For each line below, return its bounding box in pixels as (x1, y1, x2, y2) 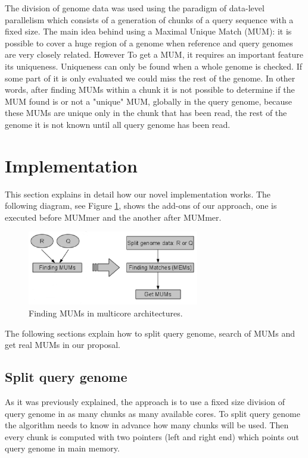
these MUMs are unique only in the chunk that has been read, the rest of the (5, 106, 287, 119)
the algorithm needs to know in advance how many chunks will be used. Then (5, 419, 289, 431)
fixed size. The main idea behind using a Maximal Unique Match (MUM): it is (5, 25, 292, 37)
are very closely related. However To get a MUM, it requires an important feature (5, 48, 303, 61)
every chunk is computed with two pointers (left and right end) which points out (5, 430, 299, 443)
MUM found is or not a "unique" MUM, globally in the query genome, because (5, 95, 293, 107)
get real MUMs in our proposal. (5, 338, 120, 351)
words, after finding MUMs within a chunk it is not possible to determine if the (5, 83, 295, 96)
